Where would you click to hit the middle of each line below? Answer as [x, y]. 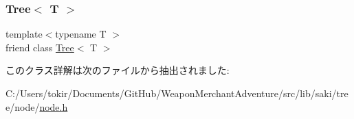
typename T [81, 34]
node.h [54, 106]
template [24, 34]
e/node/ [23, 106]
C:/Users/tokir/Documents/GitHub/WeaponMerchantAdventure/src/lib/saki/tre [177, 93]
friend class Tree [40, 47]
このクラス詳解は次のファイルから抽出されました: [118, 70]
